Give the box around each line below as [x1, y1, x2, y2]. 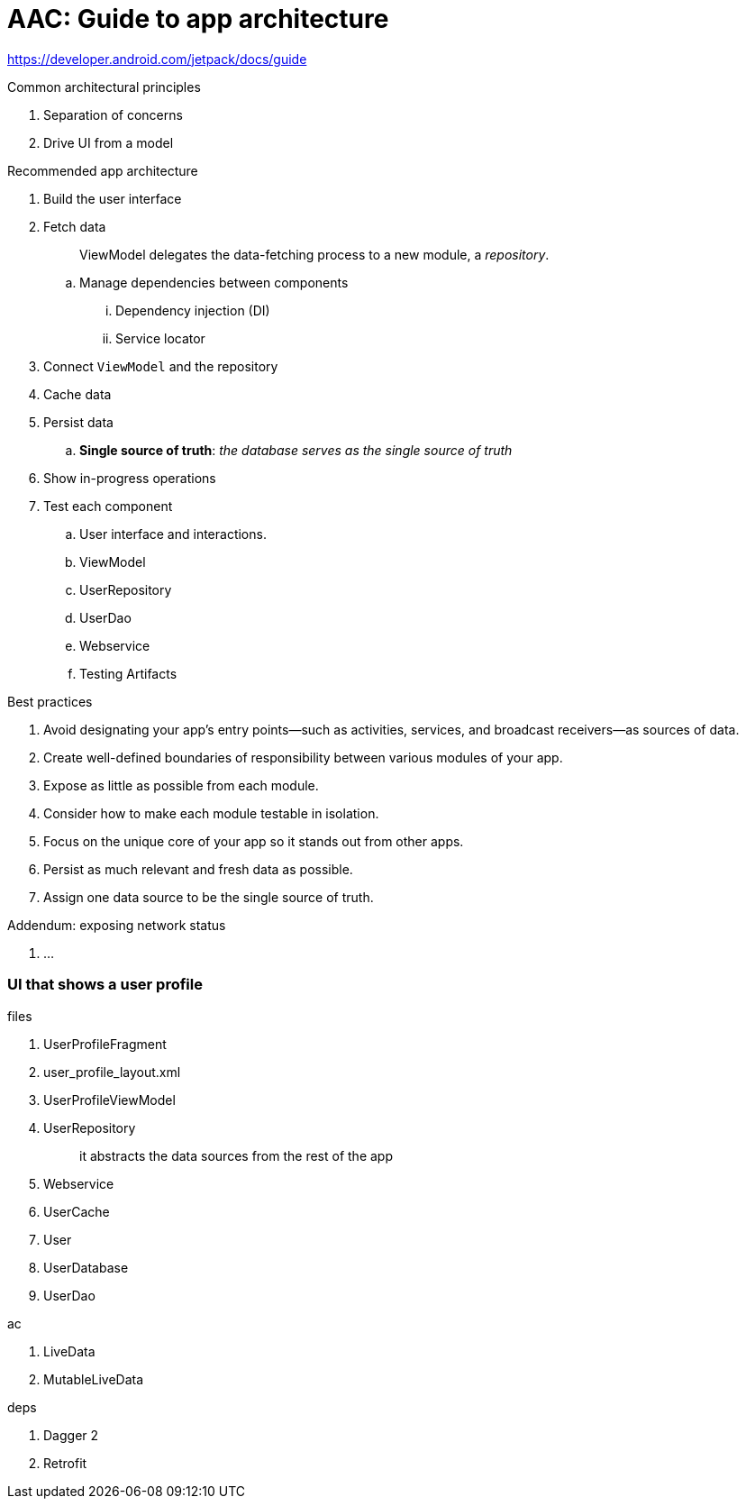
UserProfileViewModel [43, 1091, 176, 1108]
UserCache [43, 1203, 110, 1219]
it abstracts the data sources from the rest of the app [79, 1147, 393, 1164]
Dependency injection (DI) [115, 302, 270, 318]
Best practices [7, 693, 93, 709]
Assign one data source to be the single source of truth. [43, 889, 374, 905]
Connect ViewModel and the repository [43, 358, 278, 374]
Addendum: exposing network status [7, 917, 226, 933]
